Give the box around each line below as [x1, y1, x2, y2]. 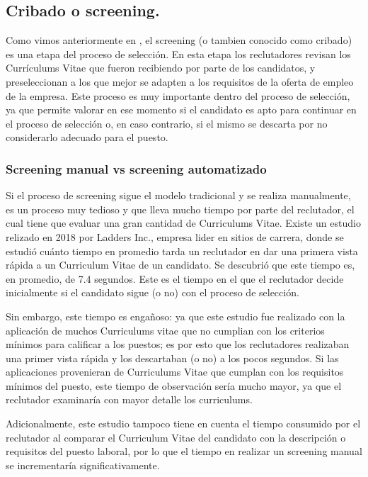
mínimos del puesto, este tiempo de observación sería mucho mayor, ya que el [6, 378, 342, 393]
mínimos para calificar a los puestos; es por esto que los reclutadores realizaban [6, 337, 350, 352]
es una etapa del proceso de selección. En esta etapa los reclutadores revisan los [6, 46, 351, 61]
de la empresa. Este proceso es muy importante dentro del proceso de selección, [6, 88, 350, 103]
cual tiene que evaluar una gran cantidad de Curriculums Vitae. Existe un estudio [6, 215, 361, 230]
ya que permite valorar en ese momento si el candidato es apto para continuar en [6, 102, 357, 117]
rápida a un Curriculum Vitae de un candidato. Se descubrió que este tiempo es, [6, 257, 355, 272]
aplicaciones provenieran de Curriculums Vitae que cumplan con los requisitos [6, 364, 344, 379]
